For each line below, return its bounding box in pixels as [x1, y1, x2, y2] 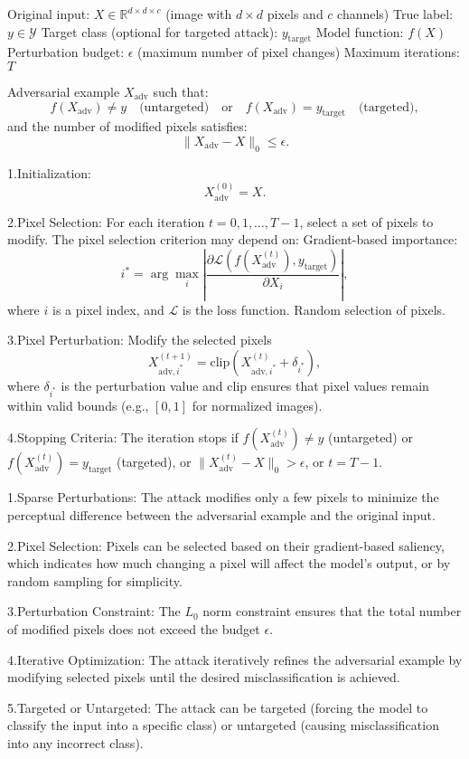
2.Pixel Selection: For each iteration [7, 212, 205, 231]
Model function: [315, 22, 404, 41]
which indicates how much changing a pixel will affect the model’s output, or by [7, 554, 451, 573]
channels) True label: [337, 5, 454, 23]
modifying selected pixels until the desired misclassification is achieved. [7, 668, 400, 687]
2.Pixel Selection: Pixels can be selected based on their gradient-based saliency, [7, 536, 445, 555]
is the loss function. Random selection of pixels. [182, 299, 446, 318]
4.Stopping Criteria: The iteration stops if [7, 428, 239, 447]
